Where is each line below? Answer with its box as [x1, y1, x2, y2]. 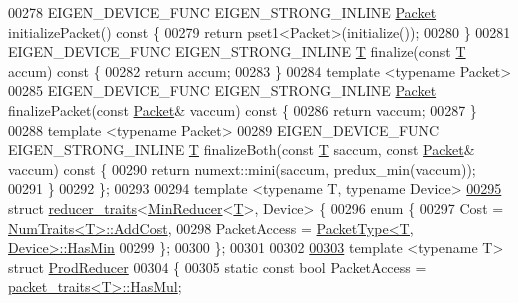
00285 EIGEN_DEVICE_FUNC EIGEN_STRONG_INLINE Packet [8, 80, 437, 101]
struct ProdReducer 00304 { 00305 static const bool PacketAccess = [8, 256, 427, 277]
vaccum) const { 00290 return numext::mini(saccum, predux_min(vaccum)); [8, 158, 476, 179]
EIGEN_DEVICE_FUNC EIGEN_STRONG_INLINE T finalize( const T [8, 41, 466, 62]
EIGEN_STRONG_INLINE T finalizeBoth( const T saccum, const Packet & [8, 139, 475, 160]
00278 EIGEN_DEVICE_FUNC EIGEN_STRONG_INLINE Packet [8, 2, 437, 22]
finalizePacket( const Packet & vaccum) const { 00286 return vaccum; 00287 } [8, 99, 477, 120]
